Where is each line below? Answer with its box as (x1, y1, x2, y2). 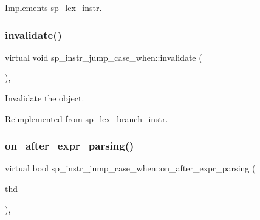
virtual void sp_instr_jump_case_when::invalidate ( (5, 50, 202, 63)
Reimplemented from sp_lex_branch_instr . (5, 112, 168, 125)
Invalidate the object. (5, 92, 84, 104)
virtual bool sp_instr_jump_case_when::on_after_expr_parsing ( (5, 162, 256, 174)
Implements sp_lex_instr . (5, 1, 102, 13)
